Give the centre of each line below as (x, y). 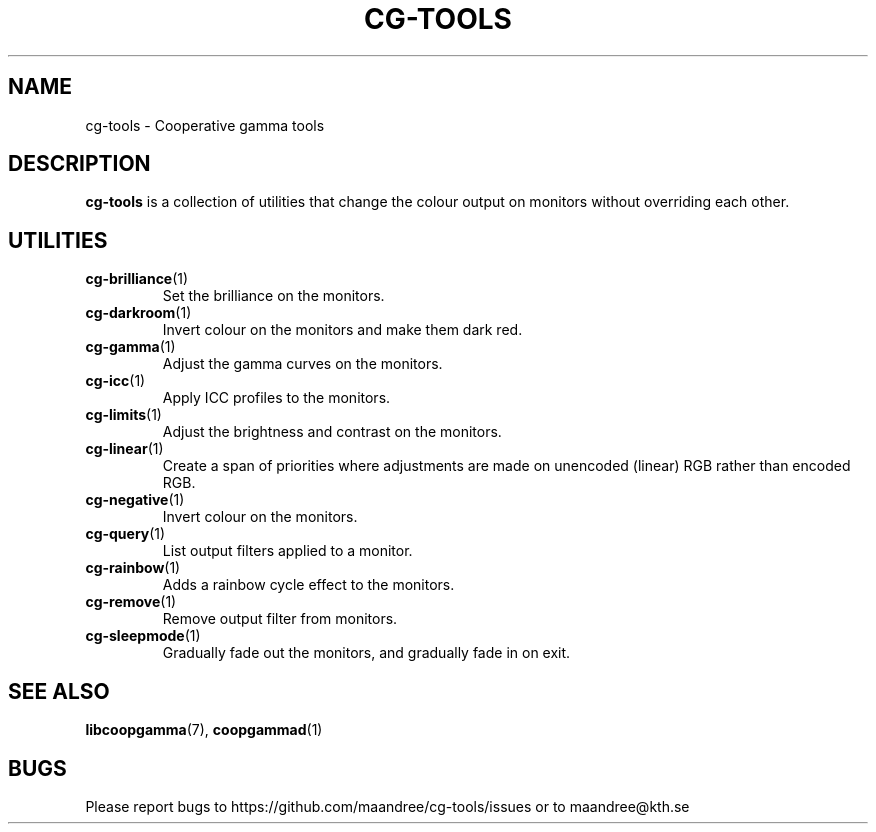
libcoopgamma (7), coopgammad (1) (204, 730)
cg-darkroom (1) (138, 313)
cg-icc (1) (115, 381)
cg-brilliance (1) (137, 279)
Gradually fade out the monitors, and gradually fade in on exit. (366, 653)
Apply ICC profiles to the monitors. (276, 398)
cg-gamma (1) (130, 347)
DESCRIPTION (79, 164)
